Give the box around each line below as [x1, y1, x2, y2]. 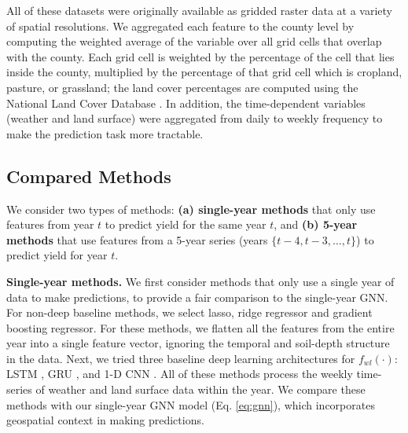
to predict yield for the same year [105, 216, 266, 233]
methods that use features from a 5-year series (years [6, 231, 268, 248]
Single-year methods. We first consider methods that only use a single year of [6, 273, 395, 289]
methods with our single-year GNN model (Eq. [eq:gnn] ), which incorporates [6, 396, 375, 413]
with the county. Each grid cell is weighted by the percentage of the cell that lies [6, 48, 395, 64]
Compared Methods [6, 163, 171, 188]
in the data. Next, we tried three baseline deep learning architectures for [6, 350, 355, 366]
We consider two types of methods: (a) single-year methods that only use [6, 200, 376, 217]
